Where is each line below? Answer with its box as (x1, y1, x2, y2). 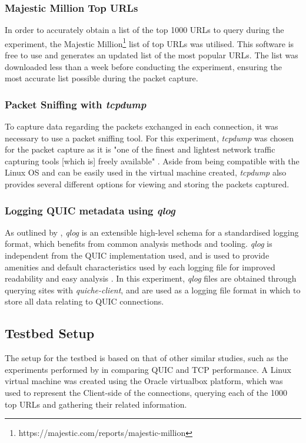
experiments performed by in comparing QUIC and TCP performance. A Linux (5, 363, 291, 375)
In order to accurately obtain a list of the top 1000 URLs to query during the (5, 24, 284, 36)
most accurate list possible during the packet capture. (5, 72, 198, 84)
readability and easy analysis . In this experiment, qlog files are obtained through (5, 272, 297, 285)
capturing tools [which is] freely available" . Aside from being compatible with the (5, 154, 300, 167)
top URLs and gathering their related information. (5, 398, 187, 410)
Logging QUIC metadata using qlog (5, 203, 175, 217)
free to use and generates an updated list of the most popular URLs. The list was (5, 49, 298, 61)
